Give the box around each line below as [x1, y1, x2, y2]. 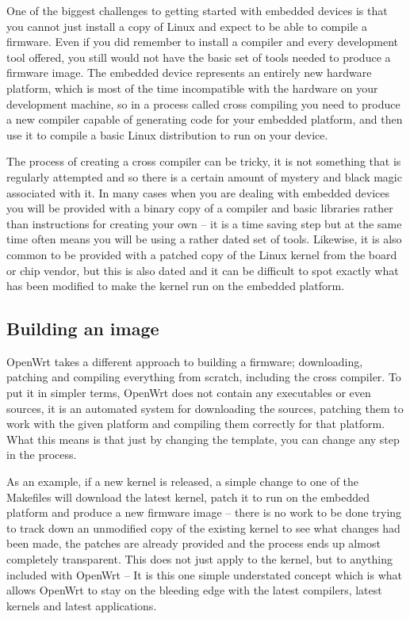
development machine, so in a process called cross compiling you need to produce [6, 95, 400, 112]
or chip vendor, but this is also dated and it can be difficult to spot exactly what [6, 262, 399, 278]
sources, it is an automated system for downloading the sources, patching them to [6, 399, 404, 416]
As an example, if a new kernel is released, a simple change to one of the [6, 473, 359, 490]
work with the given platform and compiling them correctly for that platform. [6, 415, 385, 432]
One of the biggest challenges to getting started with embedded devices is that [6, 2, 388, 18]
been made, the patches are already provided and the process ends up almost [6, 535, 381, 552]
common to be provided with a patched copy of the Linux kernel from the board [6, 246, 397, 262]
